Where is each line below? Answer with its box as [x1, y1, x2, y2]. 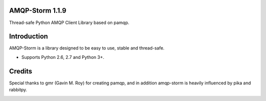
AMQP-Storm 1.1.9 [9, 6, 66, 15]
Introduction [9, 32, 48, 41]
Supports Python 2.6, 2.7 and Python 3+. [21, 54, 104, 60]
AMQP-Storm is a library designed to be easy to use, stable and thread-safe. [9, 45, 165, 51]
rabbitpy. [9, 87, 27, 93]
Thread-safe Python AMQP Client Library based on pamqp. [9, 20, 130, 25]
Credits [9, 67, 33, 76]
